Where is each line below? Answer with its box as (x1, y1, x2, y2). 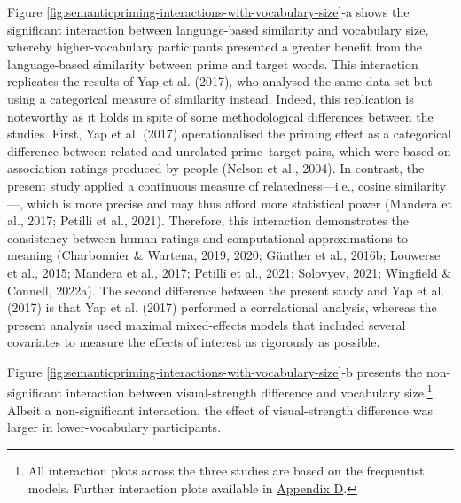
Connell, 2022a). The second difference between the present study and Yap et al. (7, 280, 445, 299)
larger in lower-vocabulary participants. (7, 418, 222, 436)
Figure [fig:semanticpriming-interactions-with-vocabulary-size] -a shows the (7, 3, 410, 20)
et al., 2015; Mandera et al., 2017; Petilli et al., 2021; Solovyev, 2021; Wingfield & (7, 263, 452, 281)
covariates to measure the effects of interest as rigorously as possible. (7, 333, 380, 351)
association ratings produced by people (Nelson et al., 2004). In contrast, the (7, 159, 425, 177)
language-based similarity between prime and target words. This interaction (7, 54, 418, 73)
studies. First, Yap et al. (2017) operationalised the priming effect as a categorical (7, 124, 452, 143)
